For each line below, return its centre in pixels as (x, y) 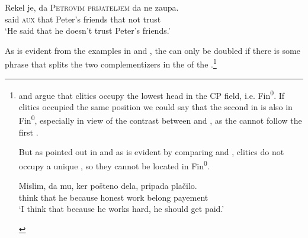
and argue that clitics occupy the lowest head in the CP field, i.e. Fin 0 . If (152, 94)
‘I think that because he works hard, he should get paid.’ (121, 209)
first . (28, 132)
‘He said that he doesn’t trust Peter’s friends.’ (88, 30)
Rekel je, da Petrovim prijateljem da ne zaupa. (92, 7)
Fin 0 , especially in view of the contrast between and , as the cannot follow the (160, 120)
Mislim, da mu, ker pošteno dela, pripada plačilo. (108, 186)
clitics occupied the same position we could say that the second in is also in (155, 106)
